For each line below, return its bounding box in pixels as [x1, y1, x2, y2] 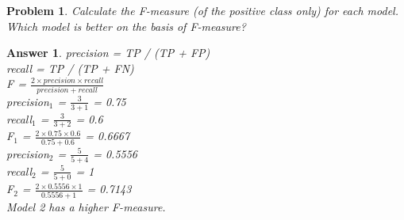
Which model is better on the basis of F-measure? [6, 17, 246, 34]
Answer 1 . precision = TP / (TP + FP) [6, 44, 210, 61]
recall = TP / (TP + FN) [6, 59, 134, 76]
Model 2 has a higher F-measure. [6, 198, 166, 214]
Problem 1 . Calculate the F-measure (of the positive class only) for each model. [6, 2, 398, 18]
